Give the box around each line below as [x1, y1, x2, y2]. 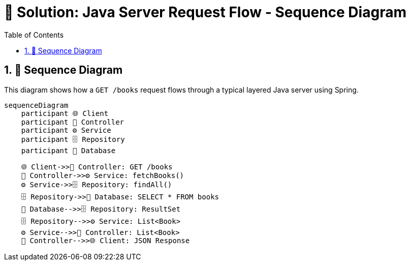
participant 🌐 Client [21, 109, 109, 117]
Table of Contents [4, 30, 64, 39]
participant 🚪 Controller [21, 117, 124, 126]
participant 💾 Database [21, 146, 116, 155]
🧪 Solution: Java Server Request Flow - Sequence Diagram [4, 4, 406, 21]
